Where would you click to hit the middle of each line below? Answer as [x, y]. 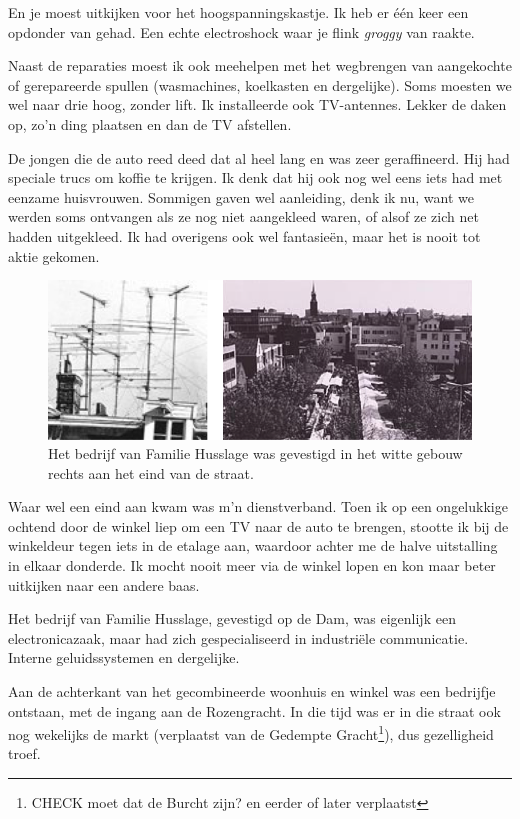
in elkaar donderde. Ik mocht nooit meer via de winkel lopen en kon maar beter [252, 565]
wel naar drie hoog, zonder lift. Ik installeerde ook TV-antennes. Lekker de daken [257, 104]
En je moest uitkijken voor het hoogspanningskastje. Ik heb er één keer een [238, 12]
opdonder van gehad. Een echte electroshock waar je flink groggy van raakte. [241, 31]
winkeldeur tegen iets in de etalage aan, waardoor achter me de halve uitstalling [253, 545]
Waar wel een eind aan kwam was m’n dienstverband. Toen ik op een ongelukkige [258, 506]
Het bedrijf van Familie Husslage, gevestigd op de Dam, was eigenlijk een [232, 618]
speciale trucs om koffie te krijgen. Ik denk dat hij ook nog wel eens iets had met [255, 177]
